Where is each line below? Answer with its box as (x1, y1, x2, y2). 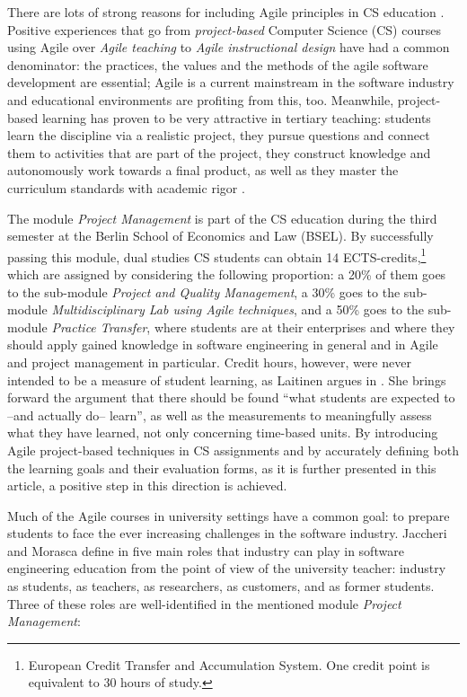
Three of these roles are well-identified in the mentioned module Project (7, 594, 401, 613)
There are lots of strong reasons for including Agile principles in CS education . (7, 3, 445, 21)
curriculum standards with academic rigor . (7, 178, 245, 197)
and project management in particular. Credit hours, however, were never (7, 352, 411, 371)
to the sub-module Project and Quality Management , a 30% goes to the (7, 282, 401, 301)
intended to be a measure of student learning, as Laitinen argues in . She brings (7, 370, 446, 389)
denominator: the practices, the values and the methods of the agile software (7, 55, 428, 74)
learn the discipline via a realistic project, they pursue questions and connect (7, 126, 430, 145)
